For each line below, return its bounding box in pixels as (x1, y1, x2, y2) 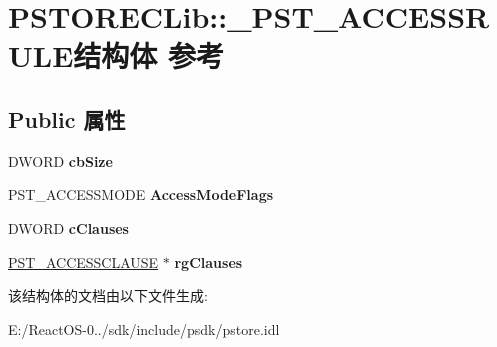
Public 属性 (8, 103, 126, 134)
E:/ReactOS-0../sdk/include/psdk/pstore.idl (8, 318, 280, 339)
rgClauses (174, 251, 243, 272)
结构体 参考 (73, 35, 225, 76)
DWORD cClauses (8, 217, 129, 238)
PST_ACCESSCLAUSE (8, 251, 159, 272)
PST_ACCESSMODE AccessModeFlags (8, 184, 274, 205)
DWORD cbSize (8, 150, 113, 171)
